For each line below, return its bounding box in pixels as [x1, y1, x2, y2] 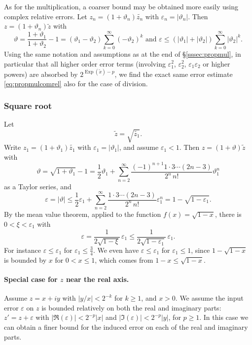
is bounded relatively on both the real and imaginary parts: [41, 302, 221, 312]
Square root [4, 99, 52, 111]
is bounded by [4, 254, 47, 265]
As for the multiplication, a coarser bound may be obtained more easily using [4, 1, 238, 11]
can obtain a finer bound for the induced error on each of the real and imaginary [4, 321, 248, 332]
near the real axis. [66, 274, 129, 284]
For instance [4, 244, 41, 255]
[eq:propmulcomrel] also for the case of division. [4, 78, 148, 89]
